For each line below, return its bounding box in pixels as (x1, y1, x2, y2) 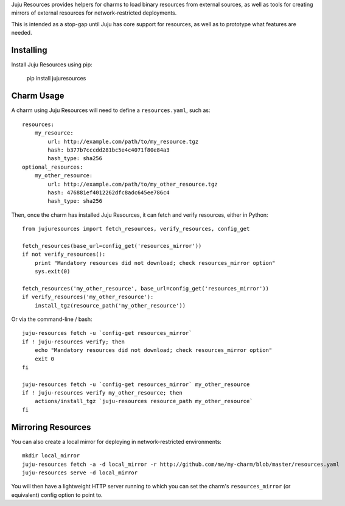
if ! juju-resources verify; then (22, 338, 125, 345)
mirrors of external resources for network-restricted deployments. (11, 9, 177, 16)
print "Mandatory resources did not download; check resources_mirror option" (34, 259, 276, 266)
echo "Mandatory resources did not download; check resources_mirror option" (34, 347, 273, 354)
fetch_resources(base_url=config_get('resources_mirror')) (22, 242, 202, 249)
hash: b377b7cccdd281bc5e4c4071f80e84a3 (47, 146, 170, 153)
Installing (11, 44, 48, 55)
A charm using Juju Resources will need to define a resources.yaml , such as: (11, 107, 211, 114)
